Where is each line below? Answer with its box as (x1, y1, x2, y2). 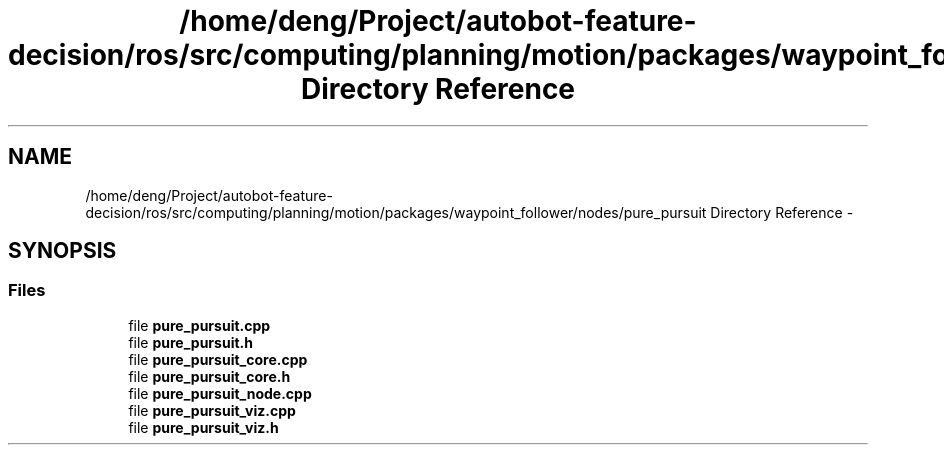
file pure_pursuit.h (128, 333, 253, 351)
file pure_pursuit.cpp (128, 316, 271, 334)
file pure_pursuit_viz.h (128, 418, 279, 436)
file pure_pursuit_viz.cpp (128, 401, 296, 419)
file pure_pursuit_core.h (128, 367, 291, 385)
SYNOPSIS (8, 238, 117, 264)
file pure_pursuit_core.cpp (128, 350, 308, 368)
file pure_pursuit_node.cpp (128, 384, 312, 402)
